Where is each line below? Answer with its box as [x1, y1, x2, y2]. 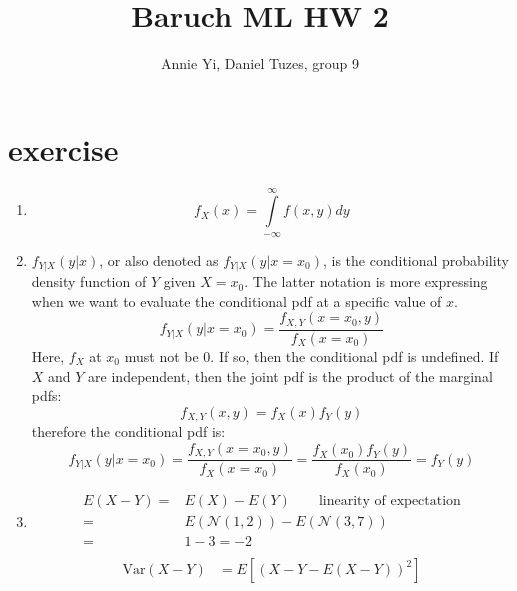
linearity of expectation [318, 494, 461, 509]
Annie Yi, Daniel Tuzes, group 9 [161, 53, 359, 74]
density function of [31, 271, 147, 292]
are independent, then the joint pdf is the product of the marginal [88, 365, 493, 386]
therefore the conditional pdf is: [31, 421, 226, 442]
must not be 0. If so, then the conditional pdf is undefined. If [124, 345, 499, 366]
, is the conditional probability [322, 249, 510, 270]
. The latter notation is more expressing [244, 271, 488, 292]
